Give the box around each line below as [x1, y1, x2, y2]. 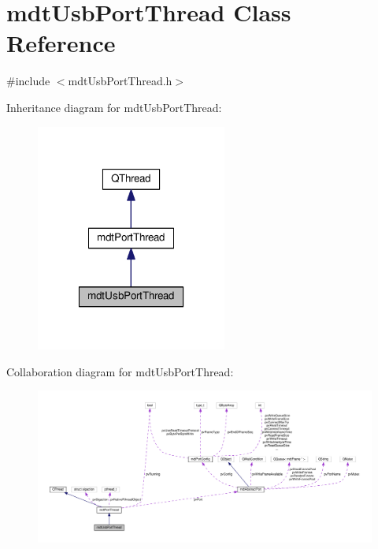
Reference [6, 27, 116, 59]
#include [6, 73, 50, 89]
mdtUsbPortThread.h [68, 73, 172, 89]
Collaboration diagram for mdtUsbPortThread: [6, 363, 234, 379]
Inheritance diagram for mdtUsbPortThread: [6, 99, 222, 115]
